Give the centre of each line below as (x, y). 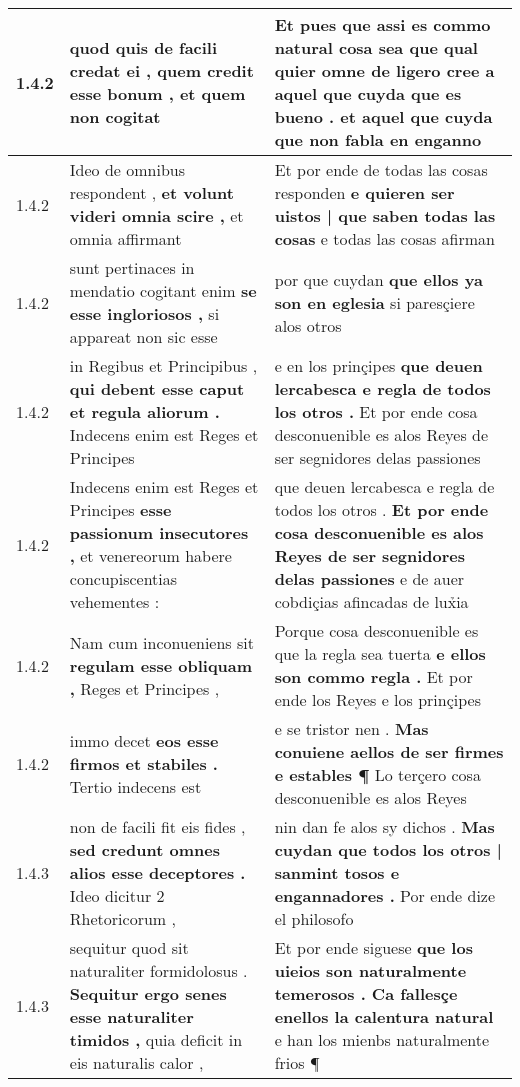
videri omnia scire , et (156, 215)
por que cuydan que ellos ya (378, 279)
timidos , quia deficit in (156, 1039)
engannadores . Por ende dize (385, 895)
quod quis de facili (143, 47)
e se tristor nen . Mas (351, 728)
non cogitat (115, 116)
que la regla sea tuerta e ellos (380, 653)
